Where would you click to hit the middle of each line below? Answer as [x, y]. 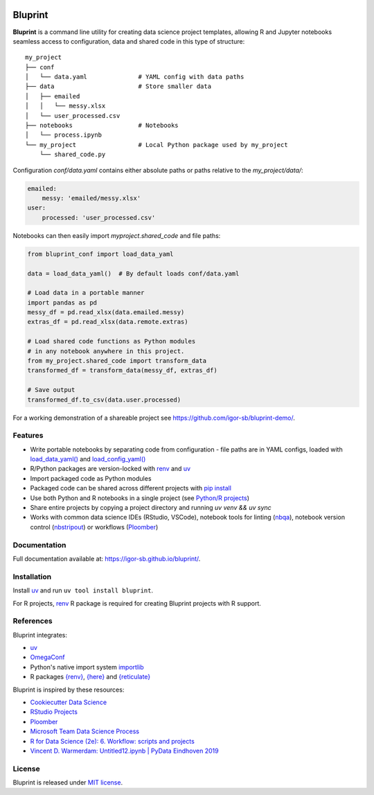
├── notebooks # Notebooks [102, 126]
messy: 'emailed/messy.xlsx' [91, 198]
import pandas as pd [62, 302]
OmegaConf [47, 657]
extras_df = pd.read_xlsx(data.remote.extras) [108, 322]
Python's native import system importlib [87, 667]
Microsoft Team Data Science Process [85, 731]
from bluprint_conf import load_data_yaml [100, 254]
